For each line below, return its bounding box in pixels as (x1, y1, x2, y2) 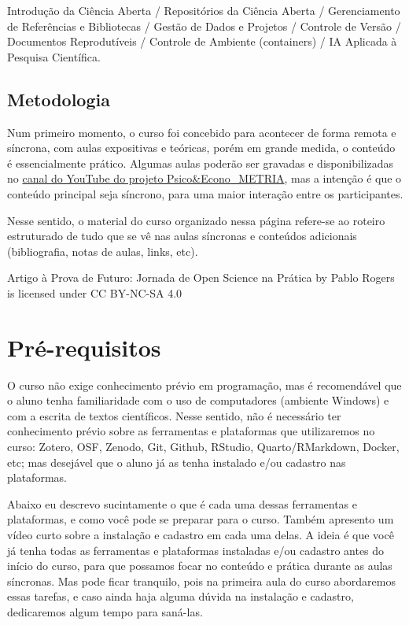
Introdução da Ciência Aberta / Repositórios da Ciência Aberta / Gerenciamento (7, 2, 400, 18)
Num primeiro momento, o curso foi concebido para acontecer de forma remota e (7, 124, 396, 140)
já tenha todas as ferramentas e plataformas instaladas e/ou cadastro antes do (7, 542, 385, 558)
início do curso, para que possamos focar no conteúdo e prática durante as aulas (7, 557, 392, 574)
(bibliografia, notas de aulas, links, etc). (7, 242, 198, 259)
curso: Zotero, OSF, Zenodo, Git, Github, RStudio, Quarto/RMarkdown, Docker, (7, 438, 400, 455)
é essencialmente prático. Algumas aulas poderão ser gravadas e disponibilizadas (7, 154, 394, 171)
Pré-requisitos (7, 331, 161, 363)
